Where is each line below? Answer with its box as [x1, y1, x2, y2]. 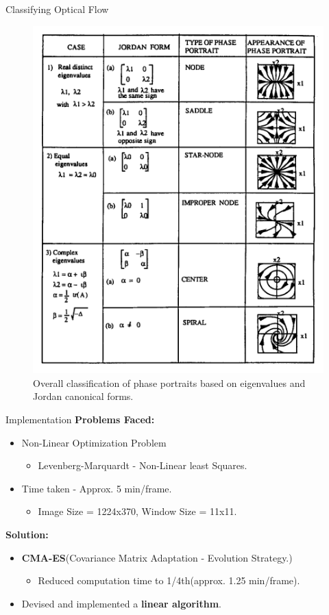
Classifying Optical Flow [5, 2, 109, 16]
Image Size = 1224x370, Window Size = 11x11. [38, 504, 237, 518]
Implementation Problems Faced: [5, 412, 155, 427]
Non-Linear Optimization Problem [21, 435, 167, 449]
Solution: [5, 527, 49, 542]
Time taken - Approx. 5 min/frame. [21, 481, 172, 495]
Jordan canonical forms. [33, 389, 134, 403]
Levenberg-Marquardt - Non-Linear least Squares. [38, 458, 247, 473]
